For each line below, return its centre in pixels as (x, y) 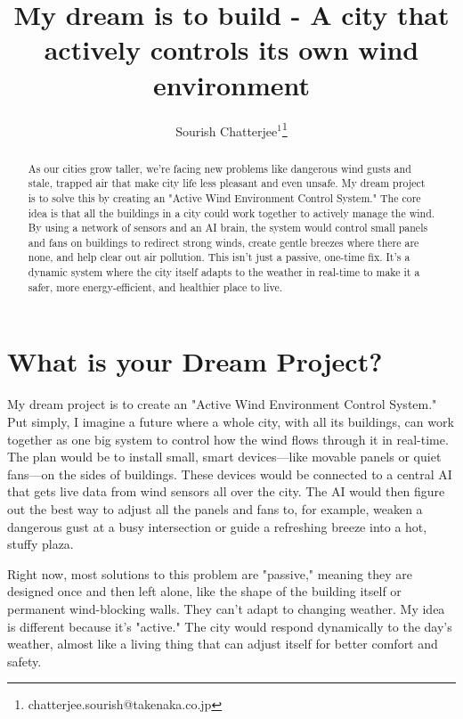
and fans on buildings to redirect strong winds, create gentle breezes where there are (223, 242)
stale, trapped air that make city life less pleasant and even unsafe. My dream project (227, 183)
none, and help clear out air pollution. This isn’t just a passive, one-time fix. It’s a (219, 257)
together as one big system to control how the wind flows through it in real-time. (228, 439)
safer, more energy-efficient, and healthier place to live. (155, 286)
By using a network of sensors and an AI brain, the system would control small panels (228, 228)
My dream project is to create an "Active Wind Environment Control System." (222, 404)
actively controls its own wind (231, 49)
